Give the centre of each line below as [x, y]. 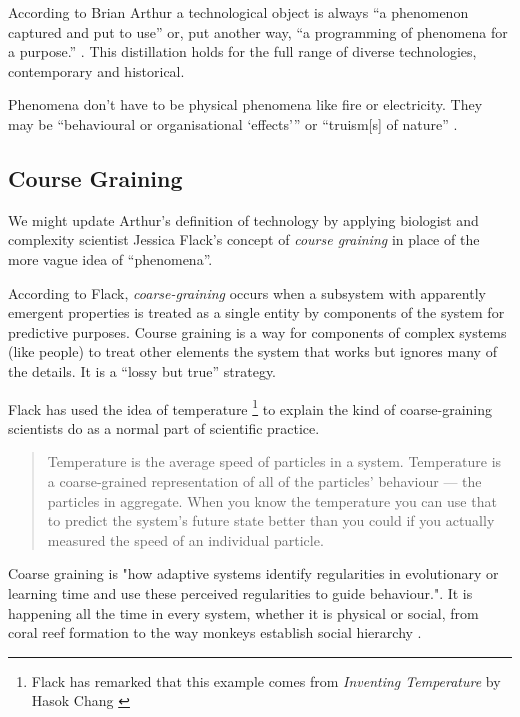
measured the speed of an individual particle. [185, 539]
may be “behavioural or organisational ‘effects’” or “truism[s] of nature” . [233, 123]
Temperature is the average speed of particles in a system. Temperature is [274, 461]
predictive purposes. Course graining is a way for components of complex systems [257, 331]
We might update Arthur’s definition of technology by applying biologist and [243, 219]
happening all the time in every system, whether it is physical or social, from [243, 612]
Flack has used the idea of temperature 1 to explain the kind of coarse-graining [250, 407]
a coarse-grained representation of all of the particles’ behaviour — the [264, 480]
